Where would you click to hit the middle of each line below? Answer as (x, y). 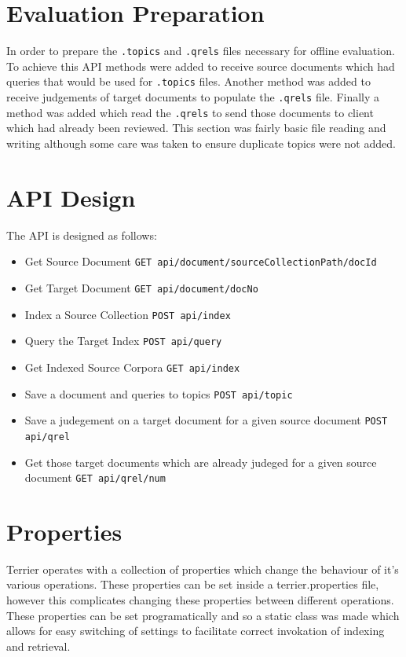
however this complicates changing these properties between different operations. (200, 600)
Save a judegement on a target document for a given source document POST (206, 420)
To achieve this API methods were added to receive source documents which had (201, 66)
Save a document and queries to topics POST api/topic (159, 393)
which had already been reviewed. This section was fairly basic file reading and (196, 128)
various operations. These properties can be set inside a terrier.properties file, (193, 584)
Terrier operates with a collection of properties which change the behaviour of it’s (203, 569)
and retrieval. (38, 646)
